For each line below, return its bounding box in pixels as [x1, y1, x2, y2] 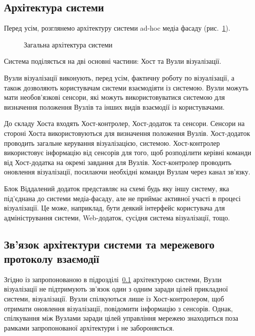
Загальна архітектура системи [24, 39, 113, 49]
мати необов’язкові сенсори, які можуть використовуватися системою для [4, 92, 225, 102]
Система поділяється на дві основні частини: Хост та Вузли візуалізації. [4, 56, 221, 66]
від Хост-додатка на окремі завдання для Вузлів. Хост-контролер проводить [4, 157, 232, 167]
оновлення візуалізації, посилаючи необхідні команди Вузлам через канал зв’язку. [4, 167, 251, 177]
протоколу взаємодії [4, 251, 99, 266]
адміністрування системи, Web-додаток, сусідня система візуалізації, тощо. [4, 212, 230, 222]
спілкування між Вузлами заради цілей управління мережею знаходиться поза [4, 313, 239, 323]
